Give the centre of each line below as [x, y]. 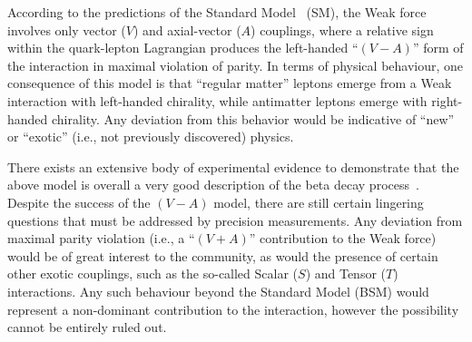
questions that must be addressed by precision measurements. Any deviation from [235, 220]
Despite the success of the [79, 202]
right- [447, 100]
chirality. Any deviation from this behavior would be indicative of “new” [253, 118]
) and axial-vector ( [187, 29]
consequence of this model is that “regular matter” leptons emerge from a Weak [230, 83]
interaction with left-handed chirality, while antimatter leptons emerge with [217, 100]
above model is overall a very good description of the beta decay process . [213, 185]
